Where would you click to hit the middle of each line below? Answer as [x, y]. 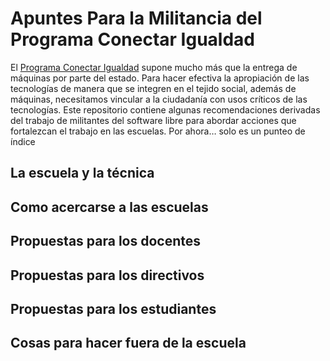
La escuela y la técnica [82, 173]
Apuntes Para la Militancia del [136, 18]
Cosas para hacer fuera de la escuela [128, 343]
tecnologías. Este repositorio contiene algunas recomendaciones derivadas [165, 109]
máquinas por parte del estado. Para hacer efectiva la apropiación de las [160, 78]
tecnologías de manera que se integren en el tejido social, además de [153, 88]
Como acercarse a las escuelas [109, 207]
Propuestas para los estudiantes [113, 308]
